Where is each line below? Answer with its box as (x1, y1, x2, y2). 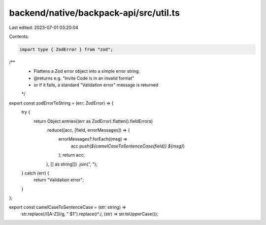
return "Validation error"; (33, 177, 84, 183)
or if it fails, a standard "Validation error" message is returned (33, 82, 159, 88)
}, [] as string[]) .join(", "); (46, 161, 98, 167)
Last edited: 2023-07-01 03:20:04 (9, 25, 79, 30)
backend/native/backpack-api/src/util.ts (9, 7, 180, 18)
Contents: (9, 33, 29, 39)
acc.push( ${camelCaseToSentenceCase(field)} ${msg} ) (70, 143, 185, 149)
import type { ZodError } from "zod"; (19, 47, 113, 52)
